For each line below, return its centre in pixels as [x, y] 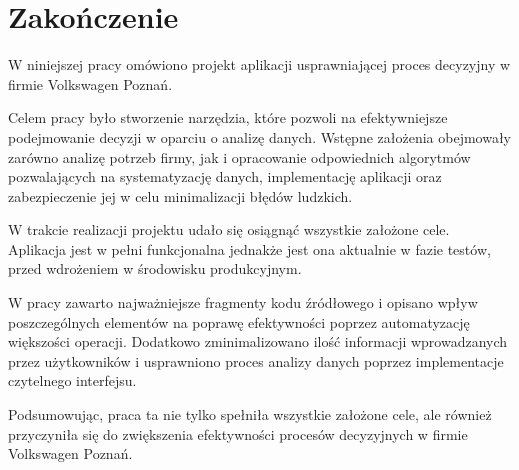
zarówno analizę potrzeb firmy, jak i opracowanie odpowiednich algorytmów [239, 156]
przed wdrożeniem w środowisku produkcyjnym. [155, 268]
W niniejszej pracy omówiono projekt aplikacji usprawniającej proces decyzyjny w [259, 64]
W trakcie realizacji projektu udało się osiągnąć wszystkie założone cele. [229, 229]
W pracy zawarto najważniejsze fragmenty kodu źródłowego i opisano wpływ [243, 302]
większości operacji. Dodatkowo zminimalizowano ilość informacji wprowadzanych [258, 341]
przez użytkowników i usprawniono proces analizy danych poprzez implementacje [256, 360]
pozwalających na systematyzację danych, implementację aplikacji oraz [225, 176]
